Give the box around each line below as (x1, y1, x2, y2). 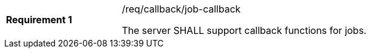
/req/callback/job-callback (122, 3, 241, 15)
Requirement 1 (6, 14, 72, 26)
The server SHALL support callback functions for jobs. (122, 24, 367, 36)
